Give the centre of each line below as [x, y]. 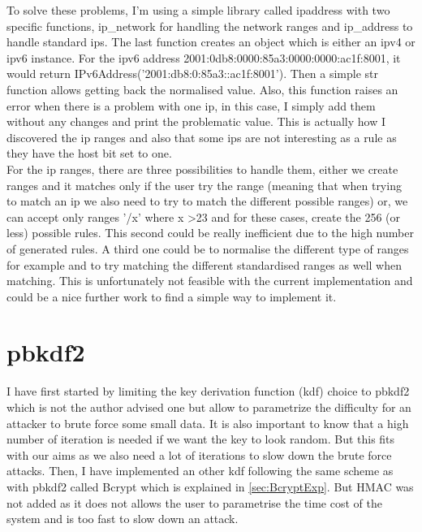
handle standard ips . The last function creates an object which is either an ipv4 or [211, 42]
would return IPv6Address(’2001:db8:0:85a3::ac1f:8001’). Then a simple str [193, 74]
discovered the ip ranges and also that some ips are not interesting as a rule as [202, 137]
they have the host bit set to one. [89, 153]
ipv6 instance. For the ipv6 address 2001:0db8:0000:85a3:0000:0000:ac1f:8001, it [204, 57]
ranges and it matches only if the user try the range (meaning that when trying [204, 185]
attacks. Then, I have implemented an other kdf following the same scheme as [200, 471]
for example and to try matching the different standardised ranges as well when [204, 264]
